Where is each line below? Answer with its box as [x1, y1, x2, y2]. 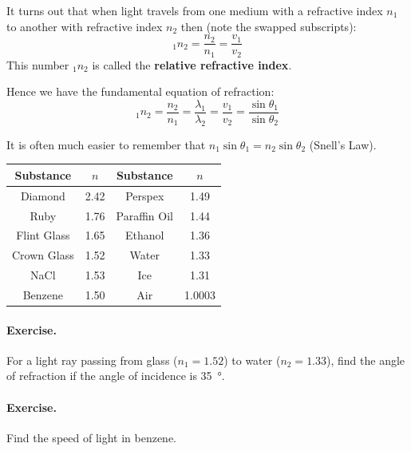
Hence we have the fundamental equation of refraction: [6, 83, 275, 100]
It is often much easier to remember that [6, 136, 206, 152]
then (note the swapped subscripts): [180, 18, 357, 34]
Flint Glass [16, 227, 70, 243]
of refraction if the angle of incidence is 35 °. [6, 367, 225, 384]
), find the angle [326, 351, 405, 368]
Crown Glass [12, 247, 74, 263]
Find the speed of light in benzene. [6, 429, 177, 445]
